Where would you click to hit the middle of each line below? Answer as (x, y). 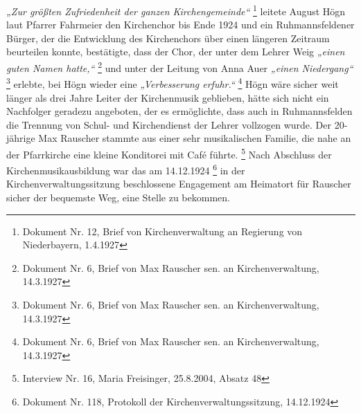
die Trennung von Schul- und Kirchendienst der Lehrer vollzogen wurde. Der (169, 124)
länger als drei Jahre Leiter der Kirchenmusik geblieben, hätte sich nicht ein (168, 97)
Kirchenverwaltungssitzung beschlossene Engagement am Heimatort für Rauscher (179, 184)
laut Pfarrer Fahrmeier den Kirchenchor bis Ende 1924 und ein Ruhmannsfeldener (180, 25)
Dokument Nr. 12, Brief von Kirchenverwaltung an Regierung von (162, 231)
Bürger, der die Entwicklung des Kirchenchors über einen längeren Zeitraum (168, 38)
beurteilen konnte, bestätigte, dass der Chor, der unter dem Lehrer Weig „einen (176, 52)
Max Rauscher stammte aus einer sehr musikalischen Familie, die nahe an (195, 138)
